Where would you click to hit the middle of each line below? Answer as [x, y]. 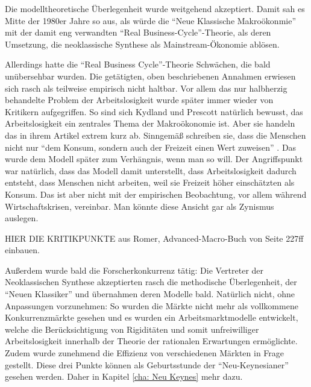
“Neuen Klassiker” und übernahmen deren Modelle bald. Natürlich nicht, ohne [150, 294]
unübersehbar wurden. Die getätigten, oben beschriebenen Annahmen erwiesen [150, 76]
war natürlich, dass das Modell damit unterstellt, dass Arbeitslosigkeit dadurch [151, 170]
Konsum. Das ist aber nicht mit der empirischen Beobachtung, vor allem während [156, 194]
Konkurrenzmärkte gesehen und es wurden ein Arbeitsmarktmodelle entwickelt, [152, 317]
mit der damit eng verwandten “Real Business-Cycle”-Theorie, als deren [138, 32]
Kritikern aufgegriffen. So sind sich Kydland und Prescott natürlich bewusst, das [154, 111]
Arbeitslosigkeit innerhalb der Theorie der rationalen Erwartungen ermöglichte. [151, 341]
